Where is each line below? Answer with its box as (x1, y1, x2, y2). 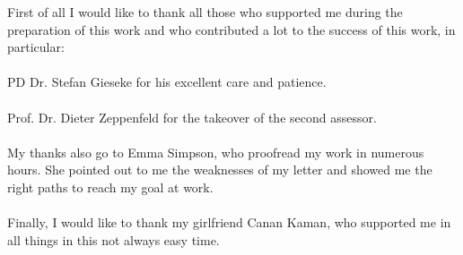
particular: (7, 38, 65, 56)
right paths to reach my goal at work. (7, 177, 214, 196)
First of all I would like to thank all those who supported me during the (7, 3, 403, 21)
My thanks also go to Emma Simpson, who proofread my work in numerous (7, 142, 424, 161)
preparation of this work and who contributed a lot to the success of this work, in (7, 20, 456, 38)
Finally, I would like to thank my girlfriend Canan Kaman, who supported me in (7, 213, 451, 232)
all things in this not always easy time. (7, 230, 220, 249)
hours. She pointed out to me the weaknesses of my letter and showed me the (7, 160, 432, 179)
